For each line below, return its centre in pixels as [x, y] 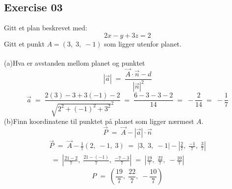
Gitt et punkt [24, 43]
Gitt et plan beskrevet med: [46, 28]
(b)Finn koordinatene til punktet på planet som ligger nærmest [99, 121]
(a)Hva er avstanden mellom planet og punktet [75, 62]
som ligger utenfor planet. [143, 43]
